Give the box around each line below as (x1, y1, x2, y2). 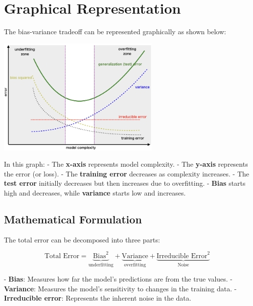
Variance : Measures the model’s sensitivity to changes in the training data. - (4, 283, 237, 293)
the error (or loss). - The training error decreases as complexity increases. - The (4, 168, 250, 178)
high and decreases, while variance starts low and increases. (4, 187, 186, 197)
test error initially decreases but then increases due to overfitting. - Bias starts (4, 178, 246, 188)
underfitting (88, 262, 114, 267)
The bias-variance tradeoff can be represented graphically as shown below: (4, 26, 226, 37)
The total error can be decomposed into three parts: (4, 234, 160, 244)
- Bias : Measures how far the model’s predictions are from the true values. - (4, 274, 233, 284)
